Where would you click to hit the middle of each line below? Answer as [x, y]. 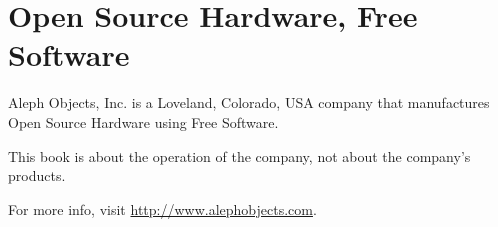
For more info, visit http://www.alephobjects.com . [162, 208]
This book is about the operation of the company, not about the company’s [239, 155]
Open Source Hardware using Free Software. [143, 121]
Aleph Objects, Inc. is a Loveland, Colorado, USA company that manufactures [249, 102]
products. [37, 175]
